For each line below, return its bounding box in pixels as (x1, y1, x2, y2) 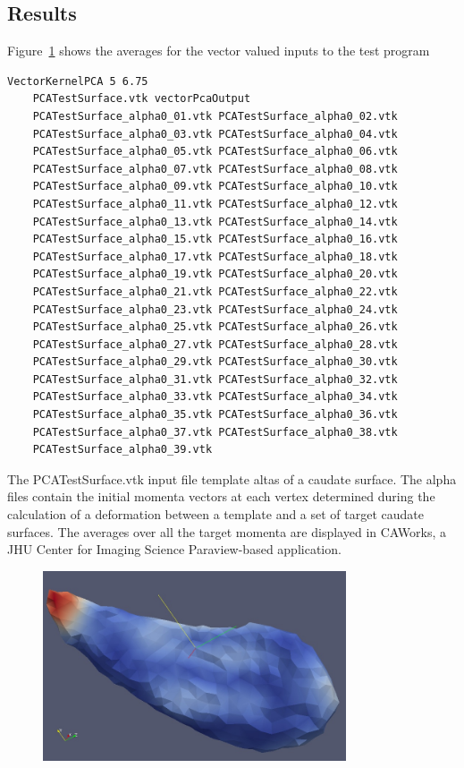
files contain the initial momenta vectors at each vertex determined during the (7, 487, 435, 506)
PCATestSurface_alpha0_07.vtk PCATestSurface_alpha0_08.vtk (32, 162, 398, 175)
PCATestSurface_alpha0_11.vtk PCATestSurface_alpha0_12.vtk (32, 197, 398, 210)
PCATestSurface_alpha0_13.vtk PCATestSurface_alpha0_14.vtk (32, 215, 398, 228)
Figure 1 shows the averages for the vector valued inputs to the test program (7, 41, 430, 60)
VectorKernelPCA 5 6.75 (7, 74, 148, 88)
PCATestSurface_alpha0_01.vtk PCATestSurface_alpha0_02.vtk (32, 109, 398, 123)
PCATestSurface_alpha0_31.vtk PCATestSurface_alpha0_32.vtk (32, 372, 398, 386)
